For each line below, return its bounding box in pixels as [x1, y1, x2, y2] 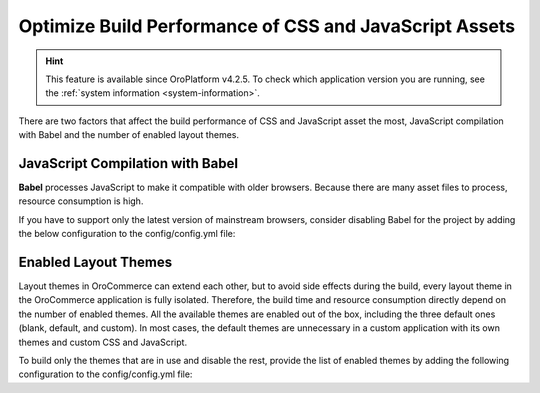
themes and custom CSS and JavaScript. [18, 336, 188, 348]
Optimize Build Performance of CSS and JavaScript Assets [18, 15, 515, 37]
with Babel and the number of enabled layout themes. [18, 129, 240, 141]
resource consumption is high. [18, 195, 144, 207]
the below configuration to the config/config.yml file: [18, 228, 236, 240]
